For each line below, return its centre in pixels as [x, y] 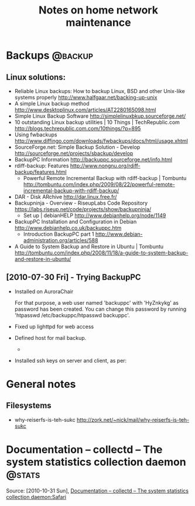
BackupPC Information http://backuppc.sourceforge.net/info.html [93, 159]
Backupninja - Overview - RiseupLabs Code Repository [81, 203]
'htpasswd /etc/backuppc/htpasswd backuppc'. [72, 315]
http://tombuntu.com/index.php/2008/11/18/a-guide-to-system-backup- [101, 253]
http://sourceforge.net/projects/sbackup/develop [74, 153]
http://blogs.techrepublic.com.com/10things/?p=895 [78, 128]
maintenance [98, 23]
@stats [23, 474]
